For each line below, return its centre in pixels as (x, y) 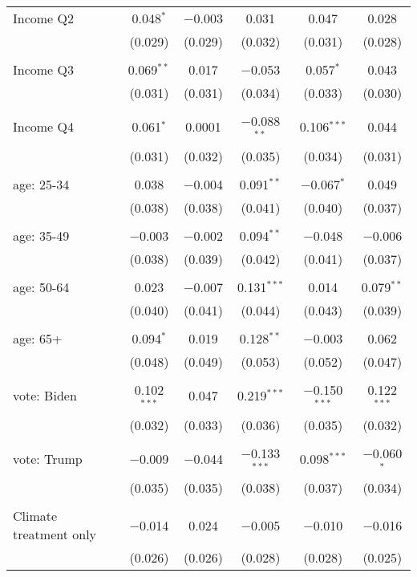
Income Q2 (43, 18)
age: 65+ (38, 338)
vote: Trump (48, 458)
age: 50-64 (41, 286)
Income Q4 (43, 127)
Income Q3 (43, 69)
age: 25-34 (41, 184)
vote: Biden (45, 396)
